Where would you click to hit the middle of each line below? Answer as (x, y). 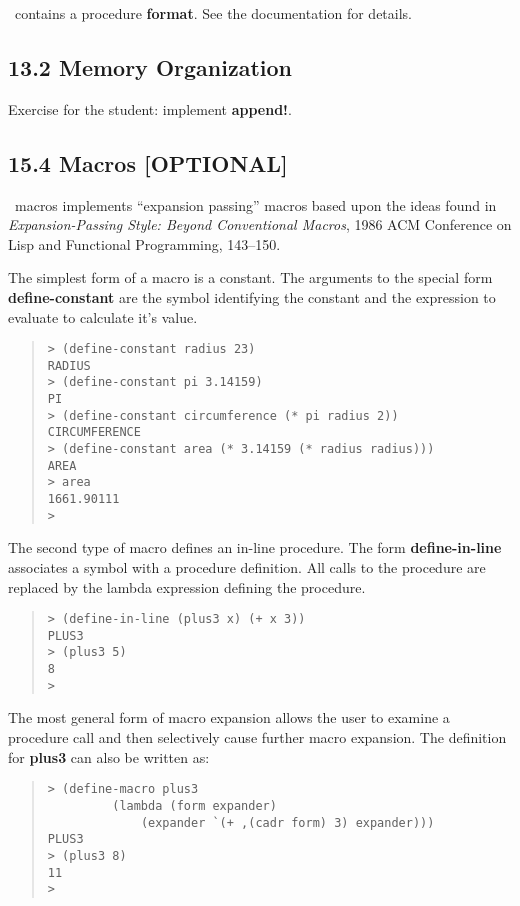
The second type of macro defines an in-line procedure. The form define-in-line (255, 547)
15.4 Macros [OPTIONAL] (148, 162)
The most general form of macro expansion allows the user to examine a (229, 717)
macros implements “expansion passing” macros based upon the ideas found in (255, 204)
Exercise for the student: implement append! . (150, 108)
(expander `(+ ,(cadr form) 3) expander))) (287, 822)
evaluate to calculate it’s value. (103, 316)
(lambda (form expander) (194, 805)
